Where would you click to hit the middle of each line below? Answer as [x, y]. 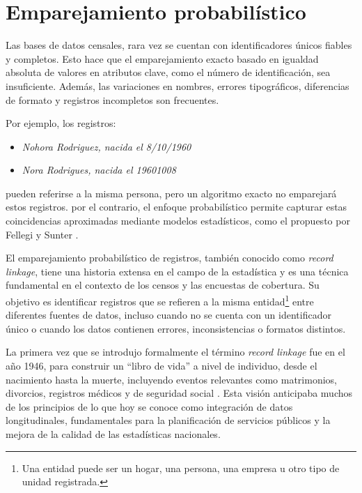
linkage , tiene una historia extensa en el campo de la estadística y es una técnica [177, 271]
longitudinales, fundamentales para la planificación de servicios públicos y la [168, 420]
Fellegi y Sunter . [42, 234]
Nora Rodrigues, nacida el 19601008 [99, 170]
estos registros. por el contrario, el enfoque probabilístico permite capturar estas [176, 207]
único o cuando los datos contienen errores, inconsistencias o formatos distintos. [176, 328]
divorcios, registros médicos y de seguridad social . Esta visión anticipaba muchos [179, 393]
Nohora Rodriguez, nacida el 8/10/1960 [107, 146]
